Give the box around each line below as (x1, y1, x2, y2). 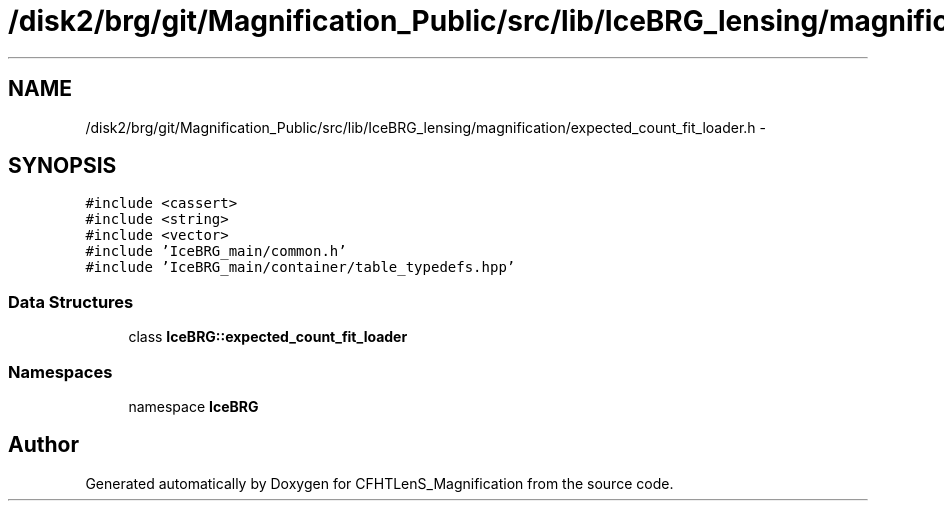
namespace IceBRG (128, 397, 259, 415)
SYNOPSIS (8, 153, 117, 179)
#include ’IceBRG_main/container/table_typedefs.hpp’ (85, 259, 516, 276)
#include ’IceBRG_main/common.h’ (85, 243, 347, 260)
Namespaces (8, 361, 113, 382)
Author (8, 432, 79, 458)
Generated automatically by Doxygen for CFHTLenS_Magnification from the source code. (85, 474, 674, 492)
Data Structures (8, 291, 134, 312)
